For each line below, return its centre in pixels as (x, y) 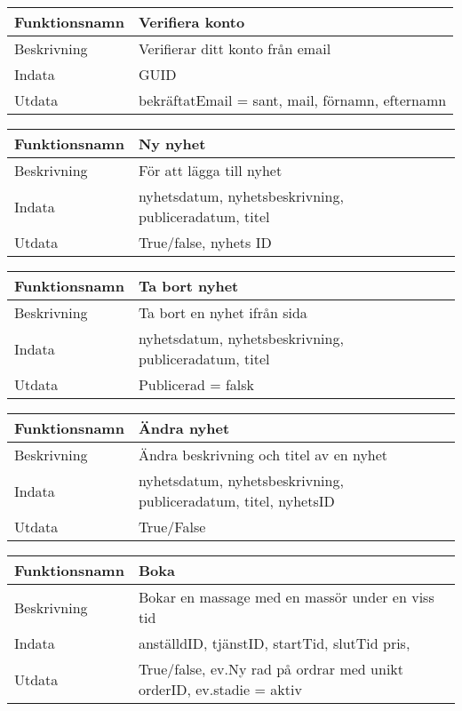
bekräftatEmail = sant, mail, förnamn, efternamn (292, 100)
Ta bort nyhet (188, 286)
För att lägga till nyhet (210, 170)
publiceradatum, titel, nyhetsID (236, 501)
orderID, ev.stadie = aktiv (220, 689)
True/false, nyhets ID (205, 242)
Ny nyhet (172, 144)
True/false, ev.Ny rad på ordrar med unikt (271, 669)
